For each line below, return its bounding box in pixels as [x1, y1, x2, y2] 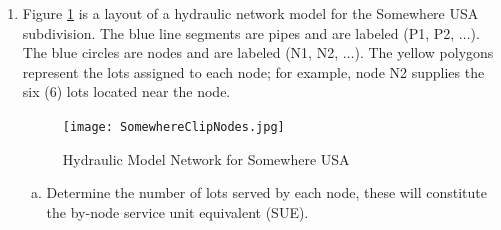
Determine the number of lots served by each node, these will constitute [46, 182, 488, 203]
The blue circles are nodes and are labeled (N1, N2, [22, 42, 339, 63]
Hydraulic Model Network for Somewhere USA [62, 148, 350, 169]
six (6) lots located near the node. [22, 81, 231, 102]
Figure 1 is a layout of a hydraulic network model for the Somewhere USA [22, 3, 479, 23]
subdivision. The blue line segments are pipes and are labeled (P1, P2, [22, 22, 455, 43]
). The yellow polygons [354, 42, 494, 63]
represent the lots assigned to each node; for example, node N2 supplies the [22, 61, 485, 82]
